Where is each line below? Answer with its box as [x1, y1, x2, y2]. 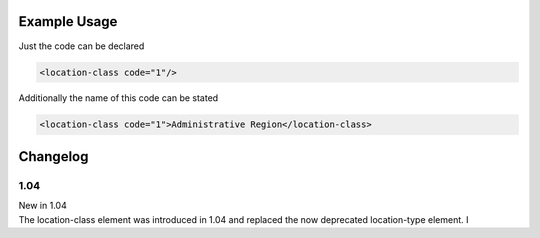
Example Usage [18, 13, 118, 30]
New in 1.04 [18, 200, 67, 212]
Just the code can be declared [18, 40, 145, 52]
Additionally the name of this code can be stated [18, 92, 219, 104]
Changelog [18, 148, 89, 165]
